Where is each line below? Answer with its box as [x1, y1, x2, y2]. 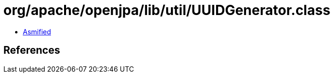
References [3, 44, 60, 57]
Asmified [23, 27, 51, 36]
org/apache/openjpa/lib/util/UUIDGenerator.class [3, 2, 331, 18]
